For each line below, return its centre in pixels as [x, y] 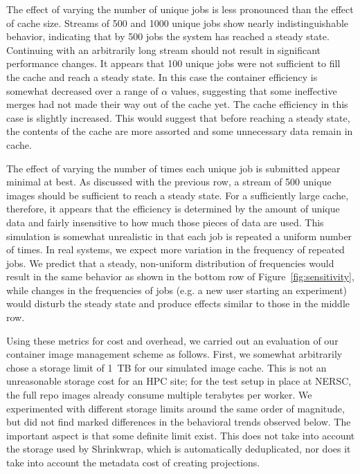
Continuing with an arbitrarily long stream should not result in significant [164, 49]
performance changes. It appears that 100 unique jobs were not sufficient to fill [173, 63]
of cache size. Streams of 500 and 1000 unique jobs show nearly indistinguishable [178, 22]
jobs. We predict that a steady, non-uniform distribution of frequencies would [170, 263]
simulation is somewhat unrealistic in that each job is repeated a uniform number [179, 236]
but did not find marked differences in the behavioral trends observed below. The [179, 422]
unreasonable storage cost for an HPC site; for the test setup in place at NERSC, [179, 381]
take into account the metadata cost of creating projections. [133, 462]
